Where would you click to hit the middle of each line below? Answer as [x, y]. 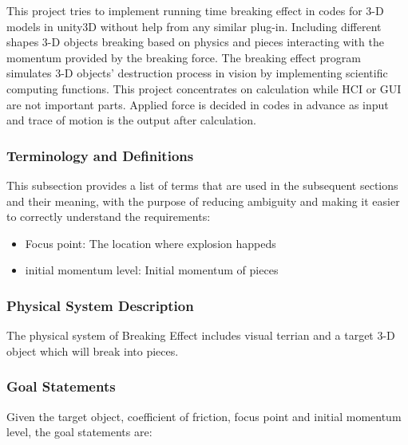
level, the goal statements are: [79, 432]
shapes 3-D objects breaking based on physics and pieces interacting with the [195, 42]
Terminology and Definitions [100, 155]
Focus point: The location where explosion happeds [151, 243]
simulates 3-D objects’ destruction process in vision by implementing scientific [197, 73]
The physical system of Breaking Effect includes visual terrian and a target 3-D [201, 335]
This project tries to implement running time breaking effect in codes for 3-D [195, 10]
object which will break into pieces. [93, 350]
